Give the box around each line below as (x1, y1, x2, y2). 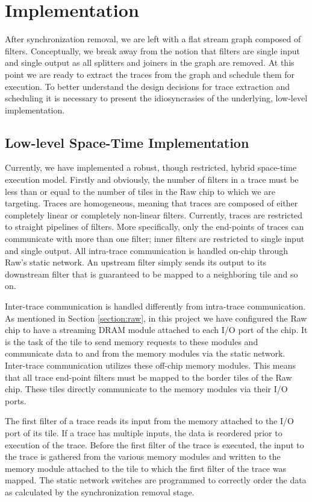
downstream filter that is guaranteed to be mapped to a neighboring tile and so (5, 267, 298, 280)
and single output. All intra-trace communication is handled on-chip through (5, 244, 289, 256)
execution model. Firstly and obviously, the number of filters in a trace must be (5, 173, 299, 186)
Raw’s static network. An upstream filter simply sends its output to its (5, 256, 267, 268)
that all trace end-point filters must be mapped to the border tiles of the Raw (5, 370, 292, 383)
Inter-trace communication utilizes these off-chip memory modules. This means (5, 358, 296, 371)
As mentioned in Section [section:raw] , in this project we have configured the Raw (5, 311, 307, 324)
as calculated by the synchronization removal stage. (5, 485, 195, 498)
